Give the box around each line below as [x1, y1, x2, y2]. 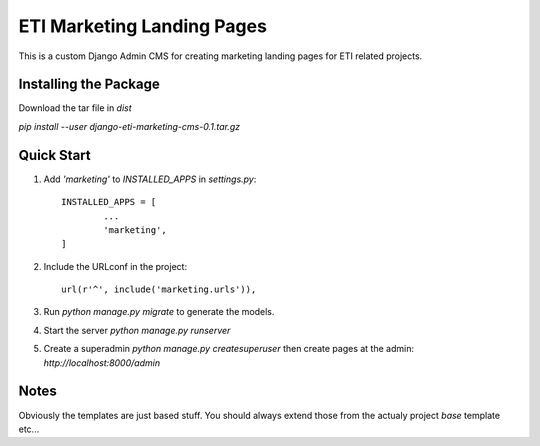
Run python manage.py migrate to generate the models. [43, 306, 275, 318]
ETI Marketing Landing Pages [18, 15, 267, 37]
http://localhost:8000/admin [43, 356, 160, 369]
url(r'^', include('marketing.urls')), [61, 284, 257, 295]
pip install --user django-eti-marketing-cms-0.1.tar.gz [18, 120, 240, 132]
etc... [18, 423, 40, 435]
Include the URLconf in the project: [43, 260, 188, 272]
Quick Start [18, 146, 91, 164]
